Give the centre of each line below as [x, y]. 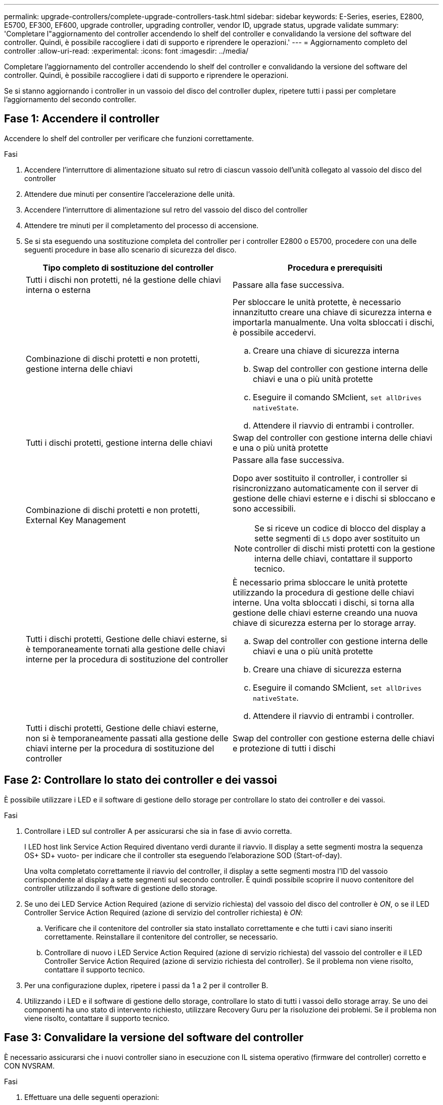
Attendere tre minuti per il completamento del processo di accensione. [142, 225]
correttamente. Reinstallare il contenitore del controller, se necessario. [161, 937]
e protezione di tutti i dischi [284, 748]
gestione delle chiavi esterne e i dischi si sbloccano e [334, 498]
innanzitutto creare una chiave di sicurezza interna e [332, 312]
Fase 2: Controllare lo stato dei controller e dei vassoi [141, 780]
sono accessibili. [264, 508]
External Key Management [76, 520]
